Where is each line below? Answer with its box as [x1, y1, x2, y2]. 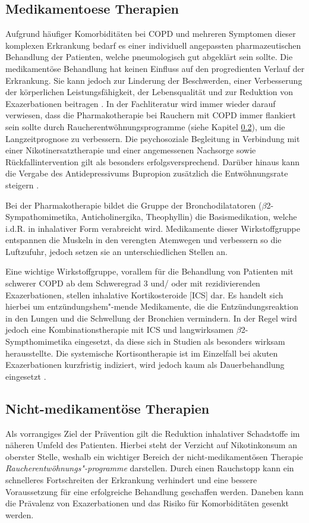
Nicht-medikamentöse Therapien [5, 399, 210, 417]
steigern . [5, 178, 39, 191]
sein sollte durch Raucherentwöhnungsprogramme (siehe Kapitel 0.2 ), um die [5, 120, 285, 133]
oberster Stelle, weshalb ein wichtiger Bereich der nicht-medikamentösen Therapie [5, 450, 303, 462]
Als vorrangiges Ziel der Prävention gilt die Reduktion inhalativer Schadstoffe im [5, 427, 300, 439]
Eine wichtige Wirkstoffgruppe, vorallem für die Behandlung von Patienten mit [5, 265, 294, 278]
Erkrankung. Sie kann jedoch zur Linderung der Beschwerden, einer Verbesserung [5, 74, 302, 86]
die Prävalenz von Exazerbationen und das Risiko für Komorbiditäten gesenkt [5, 497, 289, 509]
